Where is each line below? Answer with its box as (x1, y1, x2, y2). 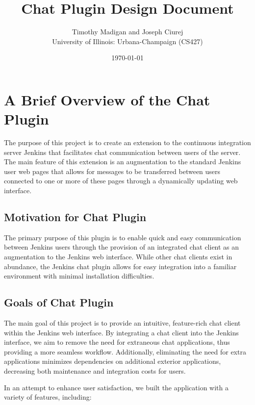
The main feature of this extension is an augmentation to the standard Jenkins (4, 156, 241, 167)
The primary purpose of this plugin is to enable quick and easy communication (4, 232, 241, 242)
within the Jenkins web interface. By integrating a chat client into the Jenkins (4, 327, 239, 337)
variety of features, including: (4, 392, 92, 402)
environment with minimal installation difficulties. (4, 271, 154, 281)
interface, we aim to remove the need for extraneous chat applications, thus (4, 337, 230, 347)
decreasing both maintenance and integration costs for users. (4, 365, 186, 376)
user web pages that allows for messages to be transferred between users (4, 166, 221, 176)
